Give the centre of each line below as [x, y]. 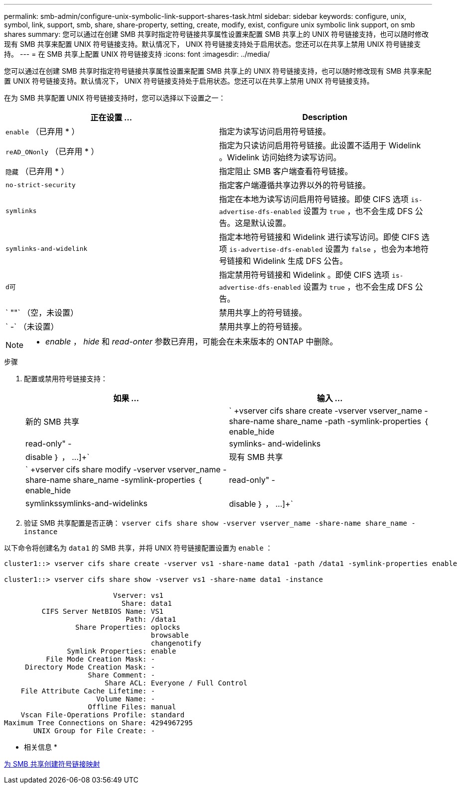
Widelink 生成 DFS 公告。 [300, 261]
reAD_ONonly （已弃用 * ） [52, 151]
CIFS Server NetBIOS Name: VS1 [103, 611]
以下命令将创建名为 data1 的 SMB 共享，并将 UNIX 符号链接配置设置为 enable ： [138, 548]
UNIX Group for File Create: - [94, 731]
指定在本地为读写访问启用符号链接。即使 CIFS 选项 [314, 199]
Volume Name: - [126, 699]
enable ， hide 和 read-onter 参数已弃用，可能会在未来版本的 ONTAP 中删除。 [192, 341]
